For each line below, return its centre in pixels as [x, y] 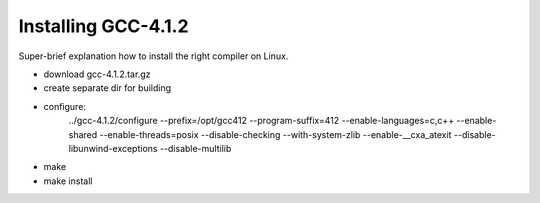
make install [68, 181]
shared [83, 134]
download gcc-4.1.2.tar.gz [97, 74]
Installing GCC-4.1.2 [103, 26]
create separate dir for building [107, 88]
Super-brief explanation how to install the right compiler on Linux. [153, 56]
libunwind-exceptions [113, 148]
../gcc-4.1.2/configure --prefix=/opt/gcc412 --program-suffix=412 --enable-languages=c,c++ [261, 121]
